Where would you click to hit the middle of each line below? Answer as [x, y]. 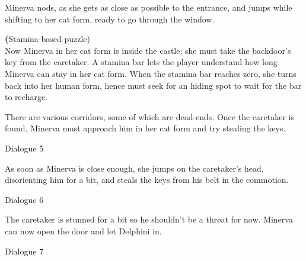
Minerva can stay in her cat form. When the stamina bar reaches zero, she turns [151, 73]
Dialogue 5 [24, 148]
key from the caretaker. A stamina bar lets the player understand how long [141, 62]
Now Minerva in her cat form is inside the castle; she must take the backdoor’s [148, 50]
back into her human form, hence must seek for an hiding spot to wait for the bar [153, 85]
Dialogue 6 [24, 199]
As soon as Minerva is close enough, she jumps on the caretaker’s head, [134, 168]
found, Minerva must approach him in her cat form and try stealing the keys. [145, 128]
